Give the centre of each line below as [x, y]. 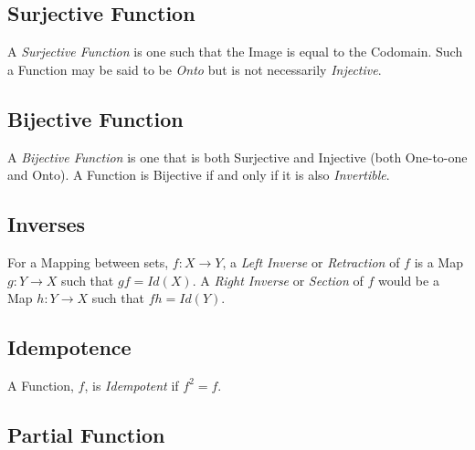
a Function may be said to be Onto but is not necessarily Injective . [195, 69]
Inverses [47, 224]
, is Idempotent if [132, 385]
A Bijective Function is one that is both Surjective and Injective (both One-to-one [237, 157]
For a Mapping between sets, [88, 262]
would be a [409, 280]
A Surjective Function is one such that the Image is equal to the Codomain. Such [235, 52]
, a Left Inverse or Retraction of [311, 262]
